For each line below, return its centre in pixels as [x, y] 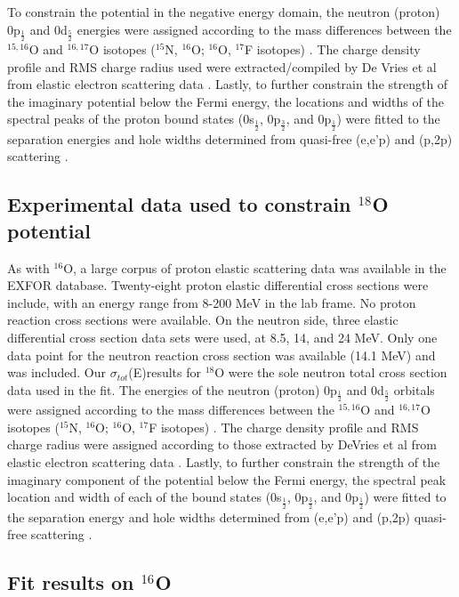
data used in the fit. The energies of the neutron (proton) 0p [172, 389]
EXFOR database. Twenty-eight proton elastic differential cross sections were [218, 285]
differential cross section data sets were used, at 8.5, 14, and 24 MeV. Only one [222, 337]
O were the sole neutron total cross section [331, 372]
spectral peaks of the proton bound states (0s [131, 119]
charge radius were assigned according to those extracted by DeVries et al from [222, 444]
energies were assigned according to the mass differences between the [264, 29]
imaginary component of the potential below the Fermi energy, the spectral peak [227, 479]
